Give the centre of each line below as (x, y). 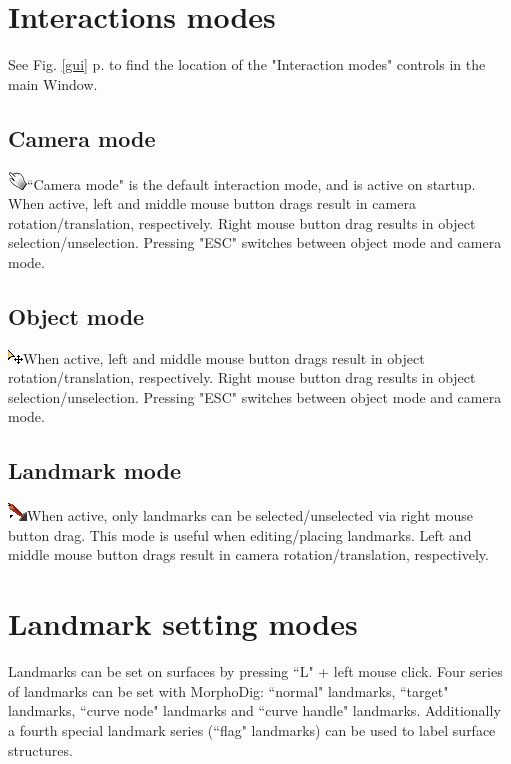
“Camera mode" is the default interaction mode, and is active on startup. (251, 183)
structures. (40, 749)
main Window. (53, 83)
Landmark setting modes (183, 623)
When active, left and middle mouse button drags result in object (224, 357)
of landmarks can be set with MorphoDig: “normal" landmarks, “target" (228, 690)
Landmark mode (95, 470)
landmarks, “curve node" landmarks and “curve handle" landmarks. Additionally (254, 710)
